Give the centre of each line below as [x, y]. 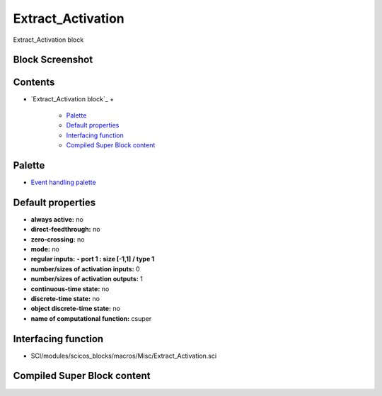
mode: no [45, 249]
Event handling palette [63, 182]
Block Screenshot [53, 60]
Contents [34, 83]
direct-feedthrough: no [65, 230]
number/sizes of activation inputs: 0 [86, 268]
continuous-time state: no [70, 289]
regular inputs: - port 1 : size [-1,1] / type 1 [93, 259]
